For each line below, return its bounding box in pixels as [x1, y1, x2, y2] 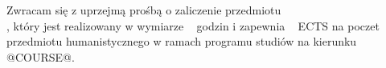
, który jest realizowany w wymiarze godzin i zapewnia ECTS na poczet [6, 17, 380, 34]
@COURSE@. [6, 48, 75, 65]
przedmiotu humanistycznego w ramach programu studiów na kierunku [6, 33, 357, 50]
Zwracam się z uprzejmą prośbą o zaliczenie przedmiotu [6, 2, 281, 18]
